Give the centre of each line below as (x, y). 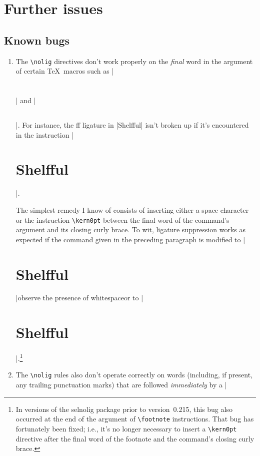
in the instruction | (45, 134)
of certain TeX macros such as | (65, 71)
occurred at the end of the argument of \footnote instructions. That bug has (135, 419)
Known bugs (37, 40)
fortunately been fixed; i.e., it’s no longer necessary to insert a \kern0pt (126, 428)
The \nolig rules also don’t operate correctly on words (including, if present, (134, 375)
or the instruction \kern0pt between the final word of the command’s (122, 219)
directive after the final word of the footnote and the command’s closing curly (135, 438)
